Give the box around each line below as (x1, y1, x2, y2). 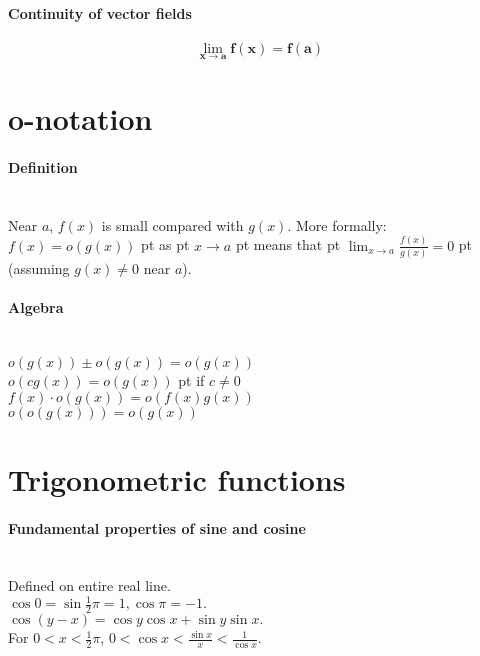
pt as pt (141, 234, 190, 255)
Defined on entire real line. (8, 575, 171, 596)
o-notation (8, 98, 153, 139)
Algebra (8, 297, 64, 318)
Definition (8, 156, 78, 177)
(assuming (8, 258, 70, 278)
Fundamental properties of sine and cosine (8, 517, 306, 538)
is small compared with (101, 214, 244, 235)
